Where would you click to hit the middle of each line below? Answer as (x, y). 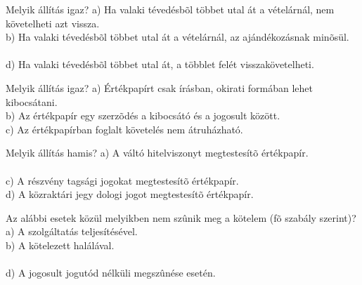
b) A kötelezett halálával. (60, 245)
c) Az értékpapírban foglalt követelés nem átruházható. (124, 129)
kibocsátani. (32, 101)
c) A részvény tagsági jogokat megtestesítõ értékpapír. (122, 180)
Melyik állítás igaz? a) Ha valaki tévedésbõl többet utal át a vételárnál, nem (170, 9)
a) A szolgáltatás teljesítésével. (72, 231)
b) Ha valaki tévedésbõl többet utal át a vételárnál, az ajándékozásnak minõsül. (177, 37)
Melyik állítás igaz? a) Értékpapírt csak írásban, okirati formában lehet (159, 87)
